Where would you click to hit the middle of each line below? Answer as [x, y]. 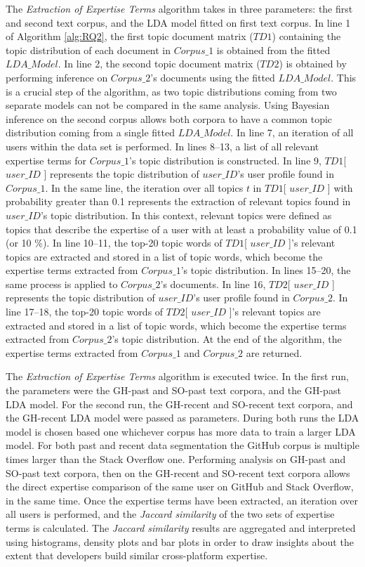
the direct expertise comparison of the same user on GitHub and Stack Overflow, [180, 487]
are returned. [274, 352]
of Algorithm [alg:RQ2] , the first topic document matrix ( [130, 36]
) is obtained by [313, 64]
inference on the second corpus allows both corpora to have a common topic [169, 118]
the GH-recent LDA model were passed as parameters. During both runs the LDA [182, 418]
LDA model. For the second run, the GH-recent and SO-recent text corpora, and [179, 404]
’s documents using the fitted [213, 77]
